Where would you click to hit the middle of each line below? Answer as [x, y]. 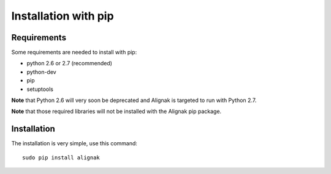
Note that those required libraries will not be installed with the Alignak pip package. [116, 111]
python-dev [41, 72]
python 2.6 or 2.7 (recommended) [70, 63]
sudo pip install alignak [61, 158]
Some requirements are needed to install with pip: [74, 53]
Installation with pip [63, 16]
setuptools [40, 89]
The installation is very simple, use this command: [74, 143]
